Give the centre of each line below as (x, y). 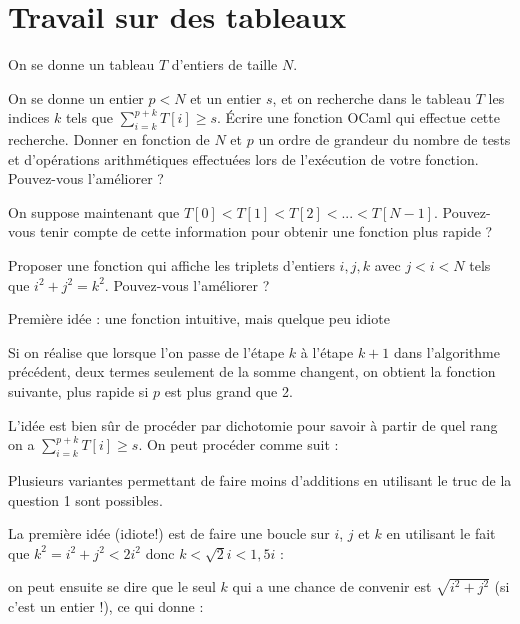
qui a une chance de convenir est (332, 586)
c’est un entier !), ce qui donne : (106, 606)
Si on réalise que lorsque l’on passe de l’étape (146, 351)
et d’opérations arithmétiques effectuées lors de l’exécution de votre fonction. (243, 158)
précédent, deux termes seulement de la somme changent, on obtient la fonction (252, 371)
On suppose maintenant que (94, 211)
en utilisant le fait (441, 533)
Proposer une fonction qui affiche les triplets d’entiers (171, 265)
